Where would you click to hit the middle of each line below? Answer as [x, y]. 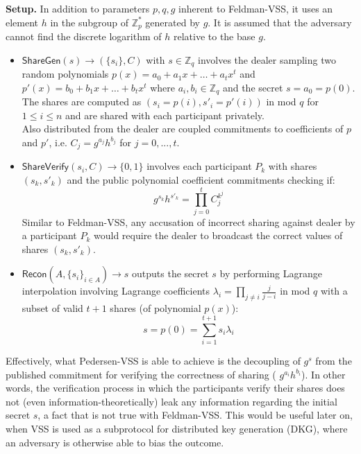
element [22, 22]
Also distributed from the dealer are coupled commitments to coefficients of [183, 129]
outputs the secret [170, 273]
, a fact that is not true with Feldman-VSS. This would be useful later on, [195, 415]
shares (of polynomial [156, 308]
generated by [173, 22]
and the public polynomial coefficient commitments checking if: [201, 179]
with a [334, 291]
